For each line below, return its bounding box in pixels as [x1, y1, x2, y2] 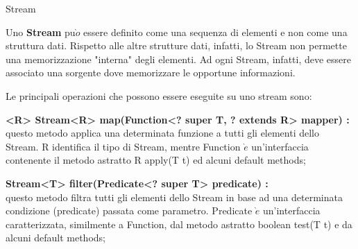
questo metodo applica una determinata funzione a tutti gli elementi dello [6, 126, 320, 140]
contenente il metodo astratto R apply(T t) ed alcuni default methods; [6, 153, 306, 167]
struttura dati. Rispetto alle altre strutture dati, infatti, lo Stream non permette [6, 38, 347, 53]
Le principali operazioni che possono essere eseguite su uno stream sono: [6, 88, 312, 103]
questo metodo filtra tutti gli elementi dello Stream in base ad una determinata [6, 189, 343, 204]
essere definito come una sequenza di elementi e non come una [83, 24, 348, 39]
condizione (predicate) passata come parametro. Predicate [6, 203, 253, 218]
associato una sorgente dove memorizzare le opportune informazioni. [6, 65, 296, 80]
